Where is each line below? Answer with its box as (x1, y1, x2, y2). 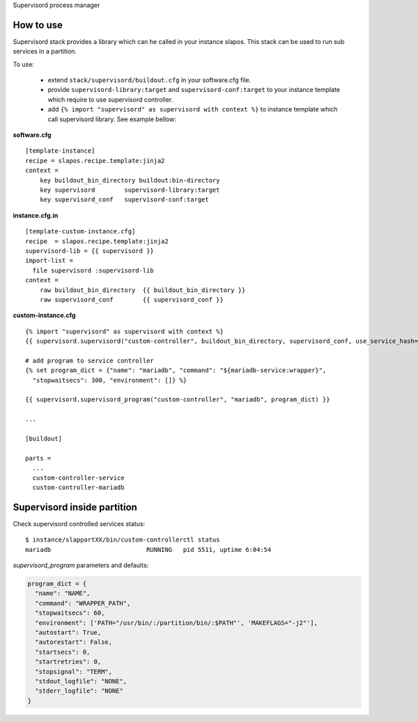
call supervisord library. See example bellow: (47, 115, 177, 123)
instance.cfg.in (13, 211, 59, 220)
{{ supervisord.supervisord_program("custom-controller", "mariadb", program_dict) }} (25, 396, 330, 404)
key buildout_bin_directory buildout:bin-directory (39, 176, 220, 184)
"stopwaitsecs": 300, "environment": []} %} (32, 376, 187, 384)
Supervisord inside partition (13, 501, 137, 513)
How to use (13, 19, 63, 31)
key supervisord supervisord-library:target (39, 185, 220, 194)
